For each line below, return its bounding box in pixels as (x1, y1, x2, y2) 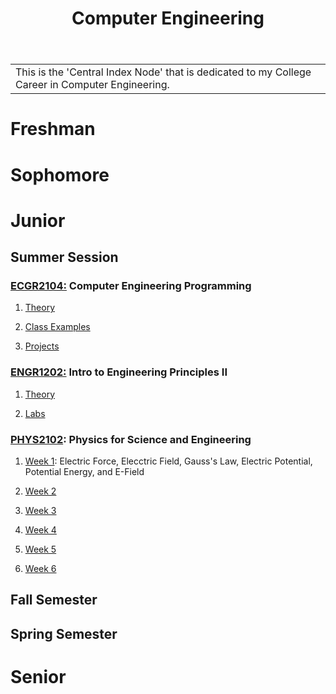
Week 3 (24, 505, 57, 517)
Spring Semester (10, 625, 118, 642)
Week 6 (24, 563, 57, 575)
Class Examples (24, 321, 91, 333)
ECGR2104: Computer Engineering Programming (10, 279, 252, 293)
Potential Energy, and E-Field (24, 466, 145, 478)
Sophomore (10, 163, 110, 186)
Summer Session (10, 249, 119, 266)
